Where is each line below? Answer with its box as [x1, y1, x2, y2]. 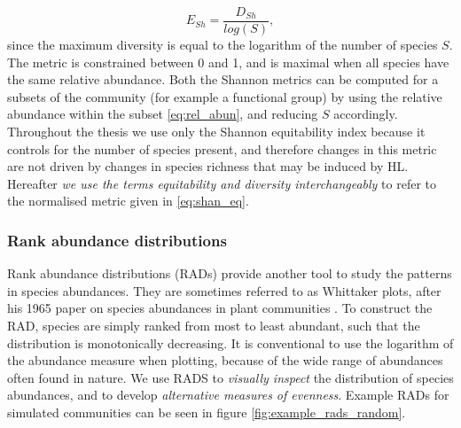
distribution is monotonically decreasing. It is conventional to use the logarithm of [7, 333, 454, 352]
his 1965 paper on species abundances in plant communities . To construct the [7, 299, 433, 317]
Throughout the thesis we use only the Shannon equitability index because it [7, 122, 426, 141]
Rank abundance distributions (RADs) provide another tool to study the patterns [7, 264, 452, 283]
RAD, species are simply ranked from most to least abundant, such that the [7, 316, 420, 334]
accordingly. [333, 105, 398, 123]
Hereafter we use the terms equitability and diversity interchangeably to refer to [7, 174, 436, 192]
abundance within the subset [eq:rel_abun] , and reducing [7, 105, 318, 123]
